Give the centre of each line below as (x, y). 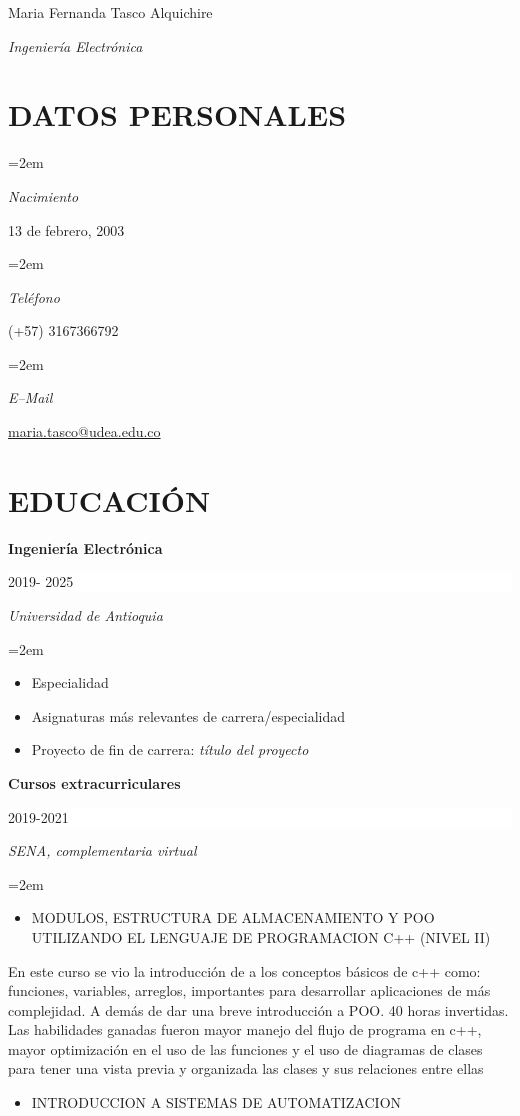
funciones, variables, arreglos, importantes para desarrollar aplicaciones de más (249, 990)
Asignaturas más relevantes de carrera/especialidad (188, 715)
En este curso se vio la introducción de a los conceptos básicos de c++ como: (244, 970)
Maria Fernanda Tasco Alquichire (110, 12)
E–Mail (30, 397)
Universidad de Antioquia (85, 614)
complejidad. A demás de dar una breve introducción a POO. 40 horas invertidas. (258, 1009)
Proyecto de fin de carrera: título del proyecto (170, 749)
